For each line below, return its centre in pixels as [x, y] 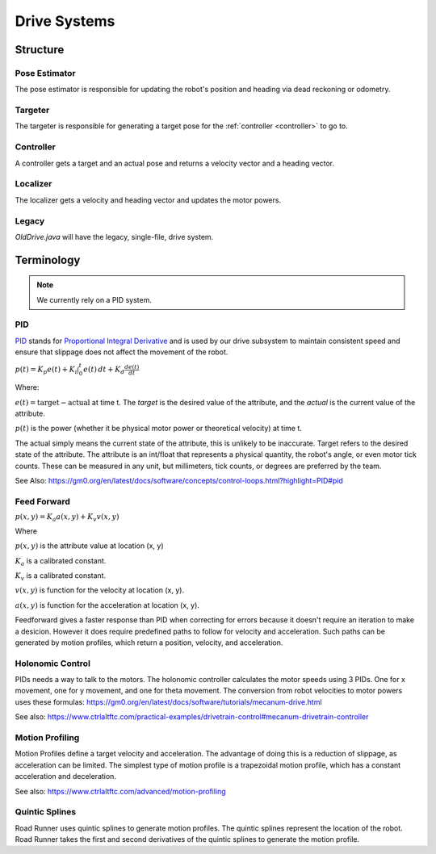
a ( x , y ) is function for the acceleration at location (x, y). [107, 605]
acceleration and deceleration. [66, 777]
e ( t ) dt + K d [104, 370]
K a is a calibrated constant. [61, 561]
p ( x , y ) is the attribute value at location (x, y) [90, 546]
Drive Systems [65, 21]
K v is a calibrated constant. [61, 576]
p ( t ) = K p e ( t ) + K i [46, 370]
